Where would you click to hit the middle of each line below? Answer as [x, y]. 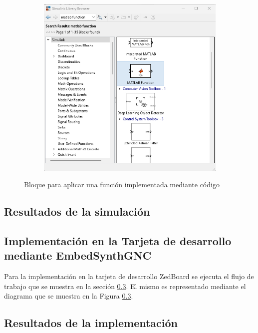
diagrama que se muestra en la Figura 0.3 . [69, 296]
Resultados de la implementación [91, 323]
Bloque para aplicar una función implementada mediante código [122, 184]
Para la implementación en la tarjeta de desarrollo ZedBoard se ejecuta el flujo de [129, 276]
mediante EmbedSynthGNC [78, 255]
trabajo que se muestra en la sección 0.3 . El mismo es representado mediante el [125, 286]
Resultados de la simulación [77, 211]
